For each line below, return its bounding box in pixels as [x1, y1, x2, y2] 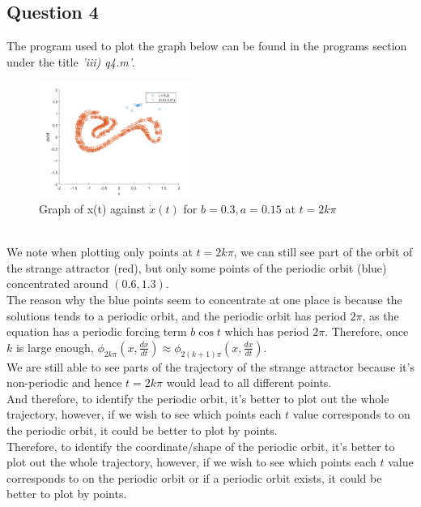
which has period [224, 323, 309, 340]
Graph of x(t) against [39, 200, 146, 217]
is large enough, [15, 338, 94, 355]
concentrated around [6, 275, 108, 292]
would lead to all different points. [166, 374, 332, 391]
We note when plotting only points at [6, 243, 193, 260]
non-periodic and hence [6, 374, 122, 391]
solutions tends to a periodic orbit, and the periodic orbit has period [6, 307, 347, 324]
